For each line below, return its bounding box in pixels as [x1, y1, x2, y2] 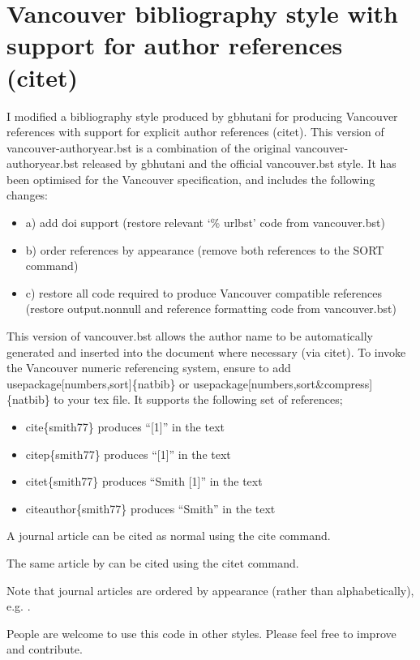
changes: [6, 186, 49, 204]
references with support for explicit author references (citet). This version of [6, 123, 384, 140]
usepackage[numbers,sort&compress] [193, 375, 373, 392]
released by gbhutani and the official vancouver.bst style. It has [82, 155, 396, 172]
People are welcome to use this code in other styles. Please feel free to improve [6, 624, 396, 641]
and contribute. [6, 641, 83, 658]
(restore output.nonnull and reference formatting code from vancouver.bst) [25, 300, 396, 317]
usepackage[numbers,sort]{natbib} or [6, 375, 190, 392]
